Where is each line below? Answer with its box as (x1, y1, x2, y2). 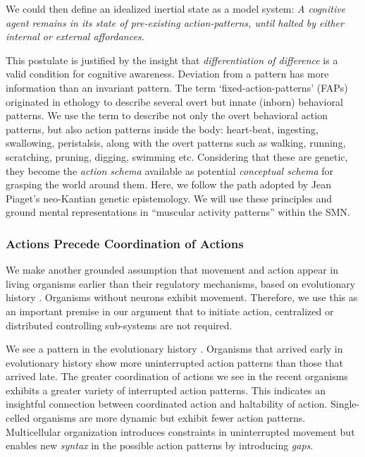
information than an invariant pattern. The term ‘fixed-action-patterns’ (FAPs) (6, 80, 348, 95)
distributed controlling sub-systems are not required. (6, 317, 233, 332)
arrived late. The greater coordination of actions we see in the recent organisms (6, 369, 348, 384)
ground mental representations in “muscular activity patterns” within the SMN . (6, 205, 350, 219)
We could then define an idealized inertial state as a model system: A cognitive (6, 1, 346, 16)
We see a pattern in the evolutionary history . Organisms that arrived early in (6, 341, 343, 356)
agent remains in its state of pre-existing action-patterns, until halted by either (6, 15, 344, 30)
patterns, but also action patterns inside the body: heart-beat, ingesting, (6, 121, 318, 136)
